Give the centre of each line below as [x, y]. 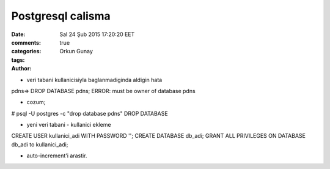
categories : [26, 51]
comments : [26, 42]
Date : [18, 34]
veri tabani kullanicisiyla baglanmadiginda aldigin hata [94, 80]
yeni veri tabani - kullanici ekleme [69, 125]
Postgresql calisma [61, 16]
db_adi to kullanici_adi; [40, 145]
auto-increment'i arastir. [57, 156]
